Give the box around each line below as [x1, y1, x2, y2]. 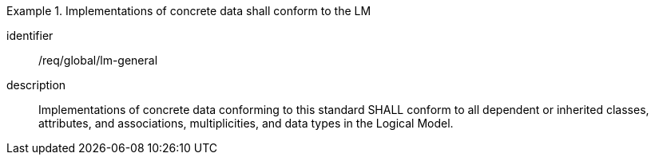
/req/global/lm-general [38, 53, 158, 67]
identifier [6, 29, 54, 42]
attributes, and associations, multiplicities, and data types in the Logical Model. [38, 116, 454, 130]
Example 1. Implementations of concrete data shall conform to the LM [6, 4, 371, 18]
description [6, 78, 66, 92]
